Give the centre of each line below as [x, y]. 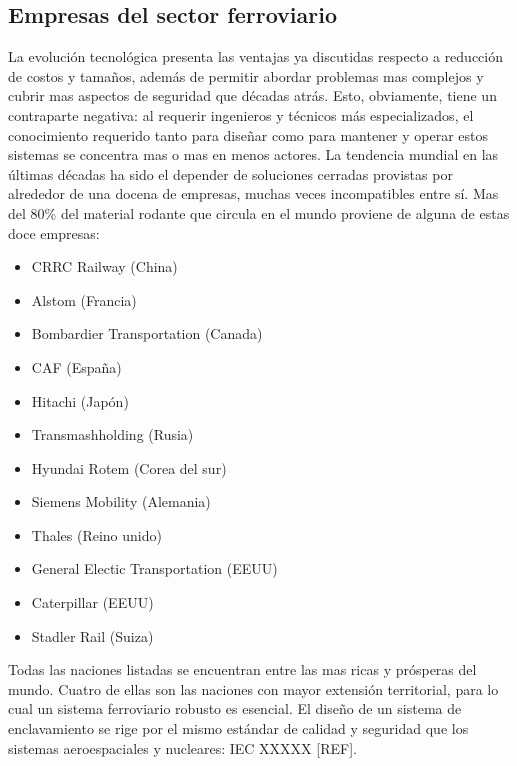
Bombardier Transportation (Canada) [147, 333]
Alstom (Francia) [84, 299]
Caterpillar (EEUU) [92, 602]
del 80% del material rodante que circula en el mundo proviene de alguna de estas [259, 212]
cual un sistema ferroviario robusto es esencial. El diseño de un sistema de [235, 708]
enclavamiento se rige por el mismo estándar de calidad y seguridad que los [238, 728]
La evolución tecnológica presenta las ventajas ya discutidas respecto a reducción [256, 56]
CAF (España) [76, 366]
